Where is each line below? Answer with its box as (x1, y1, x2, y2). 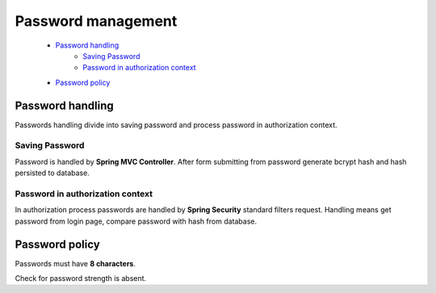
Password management (15, 12, 178, 30)
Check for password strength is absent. (15, 273, 147, 283)
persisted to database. (15, 168, 90, 178)
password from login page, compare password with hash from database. (15, 216, 258, 226)
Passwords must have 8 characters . (15, 258, 136, 268)
